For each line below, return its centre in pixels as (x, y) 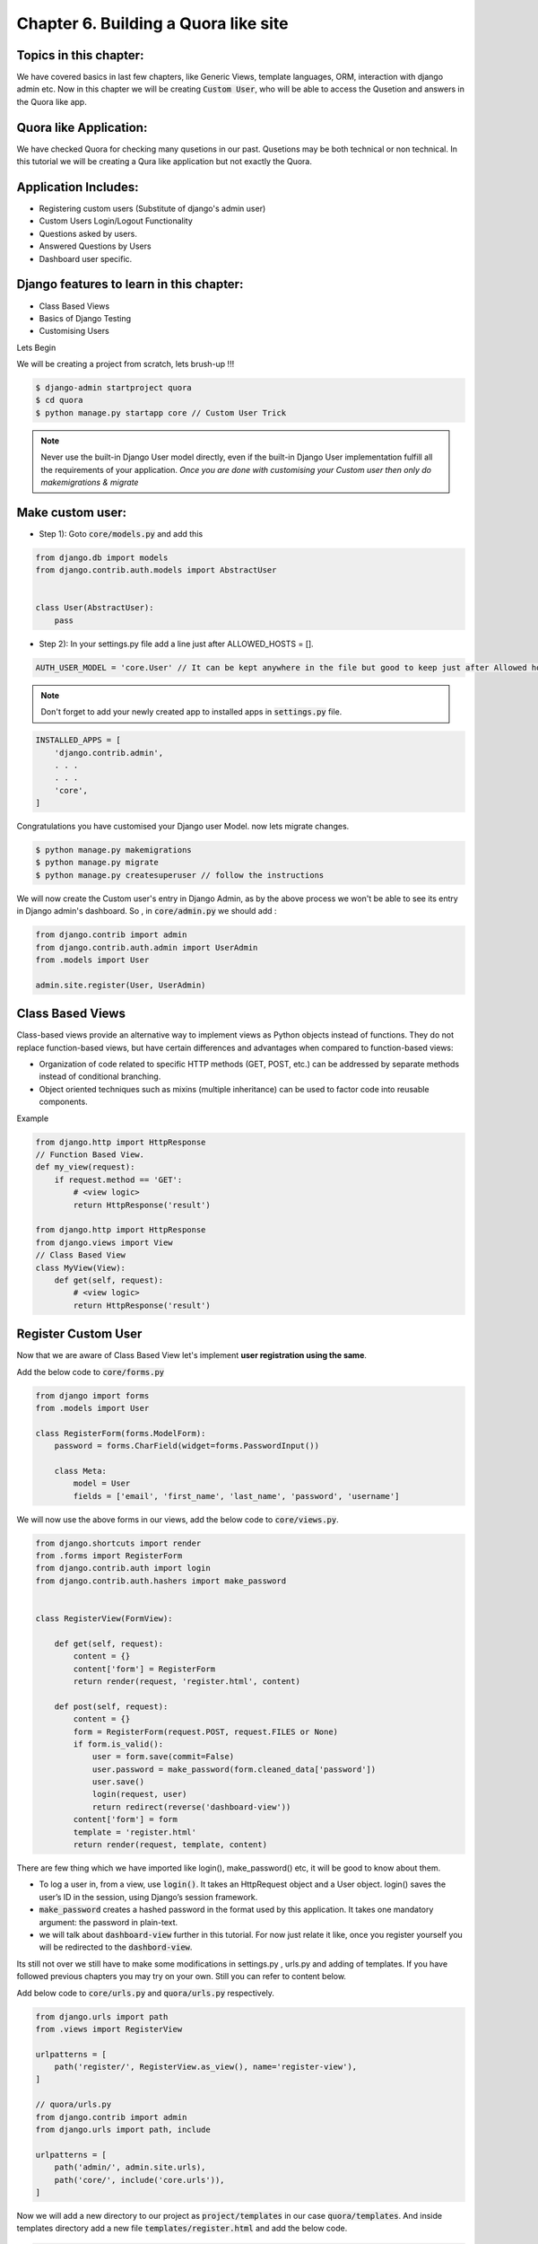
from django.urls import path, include (123, 2130)
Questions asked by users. (88, 233)
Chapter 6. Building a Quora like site (152, 23)
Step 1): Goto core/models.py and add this (121, 533)
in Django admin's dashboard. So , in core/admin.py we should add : (147, 911)
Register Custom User (79, 1334)
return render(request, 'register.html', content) (187, 1681)
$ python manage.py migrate (97, 863)
